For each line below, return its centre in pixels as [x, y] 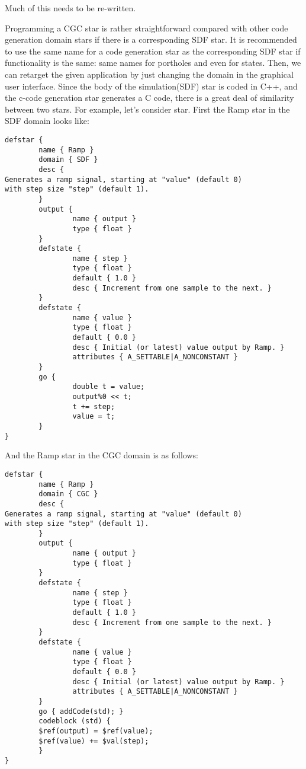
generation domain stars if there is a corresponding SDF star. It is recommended [151, 39]
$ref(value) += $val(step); [94, 741]
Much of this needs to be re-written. [70, 8]
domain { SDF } [68, 160]
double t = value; [109, 387]
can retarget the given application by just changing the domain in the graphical [149, 74]
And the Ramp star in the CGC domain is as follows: [102, 455]
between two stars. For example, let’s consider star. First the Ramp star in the [147, 109]
